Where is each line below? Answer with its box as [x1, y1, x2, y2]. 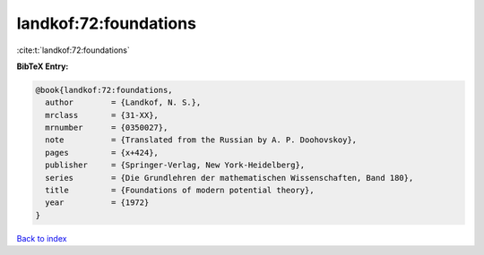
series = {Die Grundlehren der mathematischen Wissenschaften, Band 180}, [45, 173, 414, 183]
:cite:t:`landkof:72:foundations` [16, 45, 130, 55]
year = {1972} [45, 198, 150, 208]
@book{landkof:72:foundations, [35, 85, 174, 95]
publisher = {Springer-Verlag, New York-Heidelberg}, [45, 160, 306, 170]
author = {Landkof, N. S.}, [45, 98, 202, 107]
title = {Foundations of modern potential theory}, [45, 185, 315, 196]
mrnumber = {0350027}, [45, 123, 169, 133]
